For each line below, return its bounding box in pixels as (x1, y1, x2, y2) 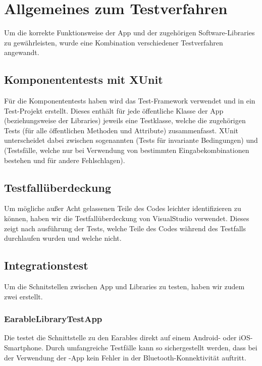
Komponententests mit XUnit (4, 72, 163, 87)
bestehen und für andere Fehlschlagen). (4, 154, 125, 165)
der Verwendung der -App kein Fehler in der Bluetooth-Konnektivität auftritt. (4, 352, 246, 362)
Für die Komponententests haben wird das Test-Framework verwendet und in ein (4, 95, 255, 106)
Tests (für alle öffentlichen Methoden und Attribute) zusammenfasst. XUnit (4, 125, 239, 135)
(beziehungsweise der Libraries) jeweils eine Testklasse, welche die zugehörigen (4, 115, 246, 126)
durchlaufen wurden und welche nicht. (4, 233, 122, 243)
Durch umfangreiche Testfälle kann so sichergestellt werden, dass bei (45, 342, 257, 353)
